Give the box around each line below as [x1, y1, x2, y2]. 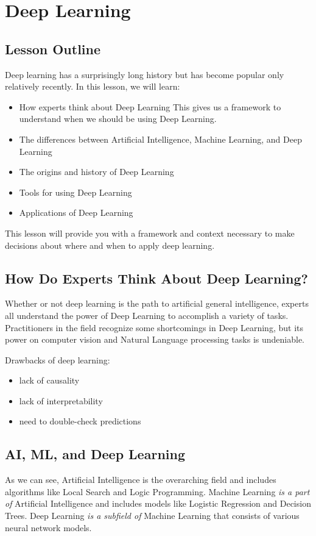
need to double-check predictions [19, 415, 141, 427]
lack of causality [19, 374, 80, 387]
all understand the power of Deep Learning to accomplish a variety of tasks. [5, 309, 289, 321]
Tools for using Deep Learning [19, 185, 132, 198]
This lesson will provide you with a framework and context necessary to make [5, 226, 295, 239]
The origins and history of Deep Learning [19, 165, 174, 178]
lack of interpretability [19, 394, 103, 407]
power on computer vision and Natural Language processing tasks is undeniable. [5, 333, 304, 346]
